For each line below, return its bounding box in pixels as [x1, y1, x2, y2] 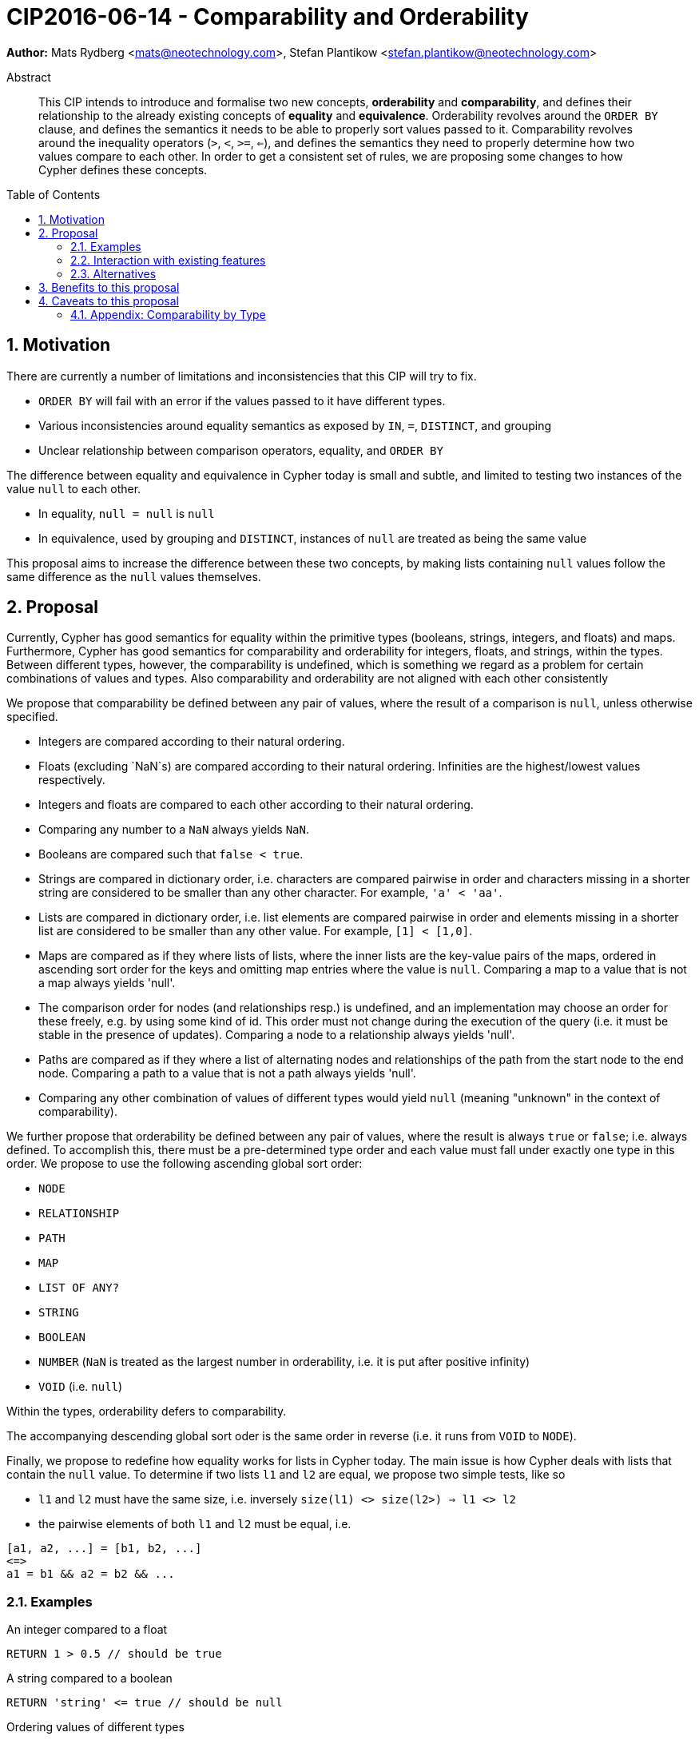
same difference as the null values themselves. [6, 569, 261, 583]
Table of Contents [6, 187, 101, 201]
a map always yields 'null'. [38, 976, 176, 990]
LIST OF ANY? [38, 1281, 120, 1295]
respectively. [38, 773, 105, 787]
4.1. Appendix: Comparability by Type [70, 307, 266, 321]
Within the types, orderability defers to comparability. [6, 1404, 287, 1419]
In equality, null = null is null [38, 506, 215, 520]
